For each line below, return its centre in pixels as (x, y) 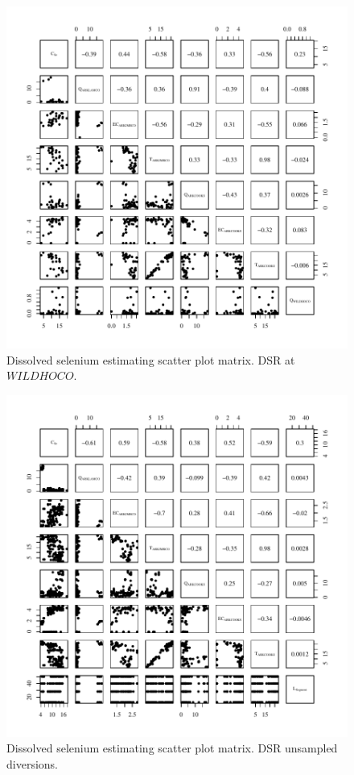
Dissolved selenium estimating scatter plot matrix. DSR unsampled (172, 748)
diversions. (32, 763)
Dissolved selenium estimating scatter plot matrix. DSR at (151, 359)
